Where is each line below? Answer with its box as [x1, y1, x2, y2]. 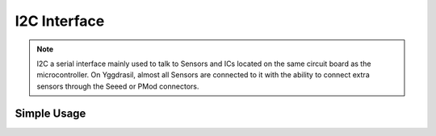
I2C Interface [15, 12, 105, 30]
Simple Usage [15, 106, 86, 120]
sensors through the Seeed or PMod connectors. [36, 81, 199, 91]
